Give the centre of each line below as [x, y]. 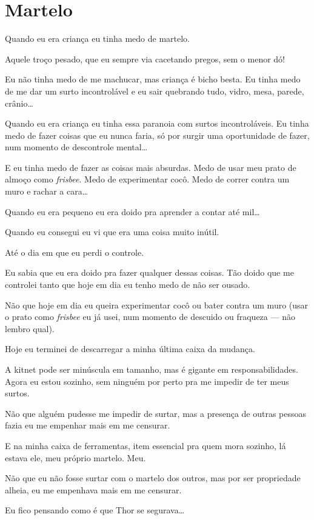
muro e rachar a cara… [47, 191]
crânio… [19, 103]
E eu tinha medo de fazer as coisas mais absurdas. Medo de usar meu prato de [151, 167]
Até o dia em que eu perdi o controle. [75, 252]
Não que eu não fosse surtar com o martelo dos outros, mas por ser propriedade [153, 478]
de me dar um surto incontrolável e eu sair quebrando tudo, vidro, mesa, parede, [155, 91]
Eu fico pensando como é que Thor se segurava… [95, 510]
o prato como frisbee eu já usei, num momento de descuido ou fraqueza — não [150, 317]
